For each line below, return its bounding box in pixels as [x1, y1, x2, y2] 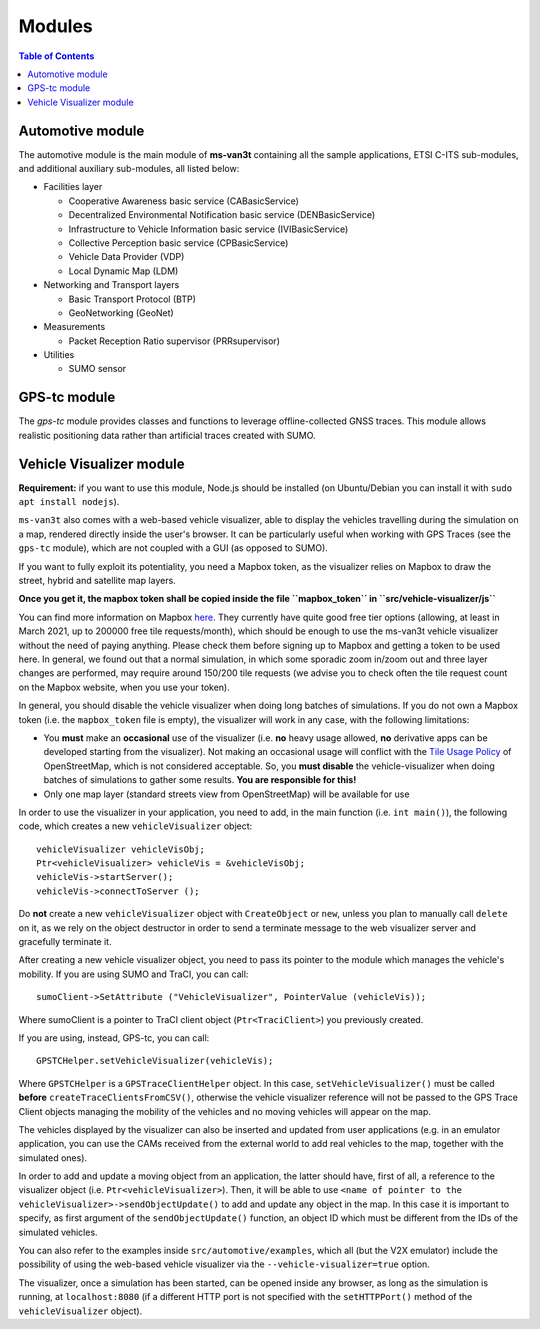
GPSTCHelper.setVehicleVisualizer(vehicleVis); [36, 1055, 274, 1067]
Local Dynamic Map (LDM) [68, 265, 179, 277]
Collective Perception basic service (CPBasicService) [68, 236, 289, 249]
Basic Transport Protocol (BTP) [68, 293, 197, 305]
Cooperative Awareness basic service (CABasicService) [68, 195, 300, 207]
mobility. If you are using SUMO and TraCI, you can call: [18, 968, 249, 980]
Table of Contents [18, 50, 95, 62]
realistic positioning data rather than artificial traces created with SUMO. [18, 429, 316, 441]
